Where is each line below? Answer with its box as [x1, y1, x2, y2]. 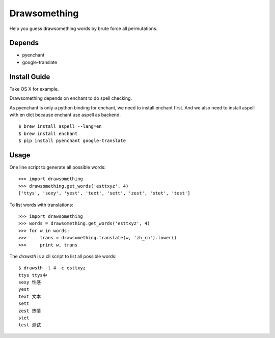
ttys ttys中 [18, 272, 47, 278]
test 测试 [18, 322, 41, 328]
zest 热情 [18, 308, 41, 314]
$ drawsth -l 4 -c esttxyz [18, 265, 86, 271]
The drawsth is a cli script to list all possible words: [9, 253, 117, 259]
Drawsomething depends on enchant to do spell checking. [9, 95, 132, 101]
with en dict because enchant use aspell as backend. [9, 111, 121, 118]
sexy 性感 [18, 279, 41, 285]
